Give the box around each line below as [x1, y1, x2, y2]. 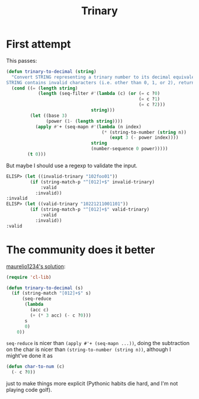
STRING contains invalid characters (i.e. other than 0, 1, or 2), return [6, 79, 195, 85]
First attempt [6, 37, 71, 51]
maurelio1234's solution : [6, 263, 66, 270]
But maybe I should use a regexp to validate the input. [6, 162, 138, 169]
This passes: [6, 57, 37, 64]
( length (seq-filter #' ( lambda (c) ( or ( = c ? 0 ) [37, 91, 161, 97]
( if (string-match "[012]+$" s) [11, 291, 92, 296]
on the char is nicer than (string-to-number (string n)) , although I [6, 346, 171, 353]
